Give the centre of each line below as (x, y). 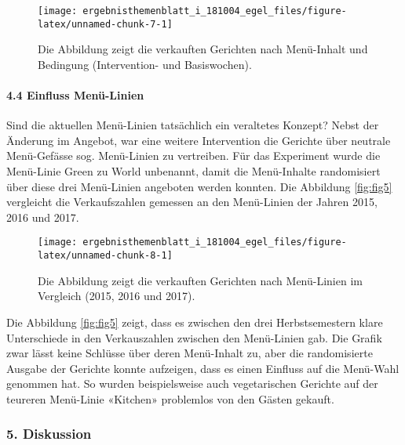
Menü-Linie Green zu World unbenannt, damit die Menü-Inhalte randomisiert (193, 171)
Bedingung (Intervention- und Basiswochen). (145, 64)
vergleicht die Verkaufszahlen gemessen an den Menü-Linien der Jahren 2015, (192, 202)
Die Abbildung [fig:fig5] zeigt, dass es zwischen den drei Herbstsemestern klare (195, 322)
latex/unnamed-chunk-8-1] (105, 256)
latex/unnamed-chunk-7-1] (105, 24)
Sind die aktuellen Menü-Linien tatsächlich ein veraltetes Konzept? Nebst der (193, 125)
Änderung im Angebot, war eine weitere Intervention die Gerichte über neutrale (199, 140)
